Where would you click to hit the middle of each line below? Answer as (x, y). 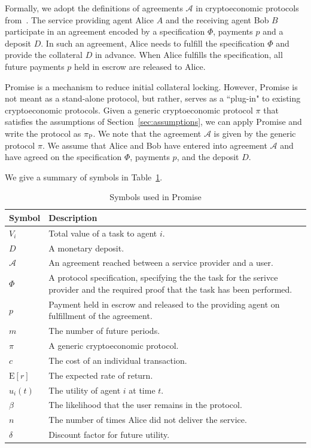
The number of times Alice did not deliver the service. (148, 420)
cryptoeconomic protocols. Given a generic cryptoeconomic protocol (129, 110)
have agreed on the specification (63, 157)
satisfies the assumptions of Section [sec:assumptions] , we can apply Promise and (153, 122)
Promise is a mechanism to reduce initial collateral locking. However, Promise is (151, 86)
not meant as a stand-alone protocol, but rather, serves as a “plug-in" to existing (153, 98)
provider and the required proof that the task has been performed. (170, 289)
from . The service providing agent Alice (80, 19)
